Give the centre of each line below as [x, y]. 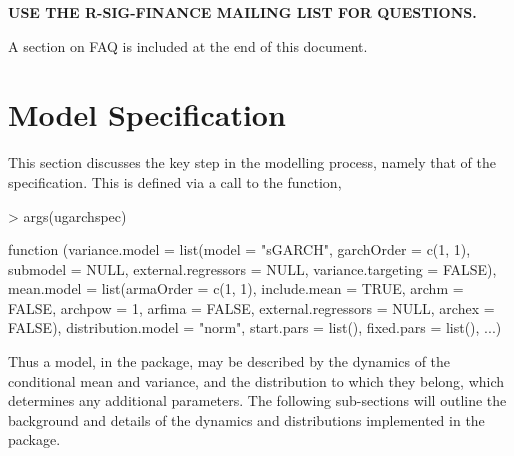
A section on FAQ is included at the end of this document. [188, 45]
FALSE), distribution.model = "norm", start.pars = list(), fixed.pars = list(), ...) [255, 327]
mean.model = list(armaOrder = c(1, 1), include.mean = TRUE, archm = [236, 288]
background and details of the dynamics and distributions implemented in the [246, 419]
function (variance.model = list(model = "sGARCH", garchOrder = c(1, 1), [239, 249]
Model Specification [147, 114]
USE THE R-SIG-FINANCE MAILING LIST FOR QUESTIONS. [242, 12]
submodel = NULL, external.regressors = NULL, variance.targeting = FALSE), [252, 268]
